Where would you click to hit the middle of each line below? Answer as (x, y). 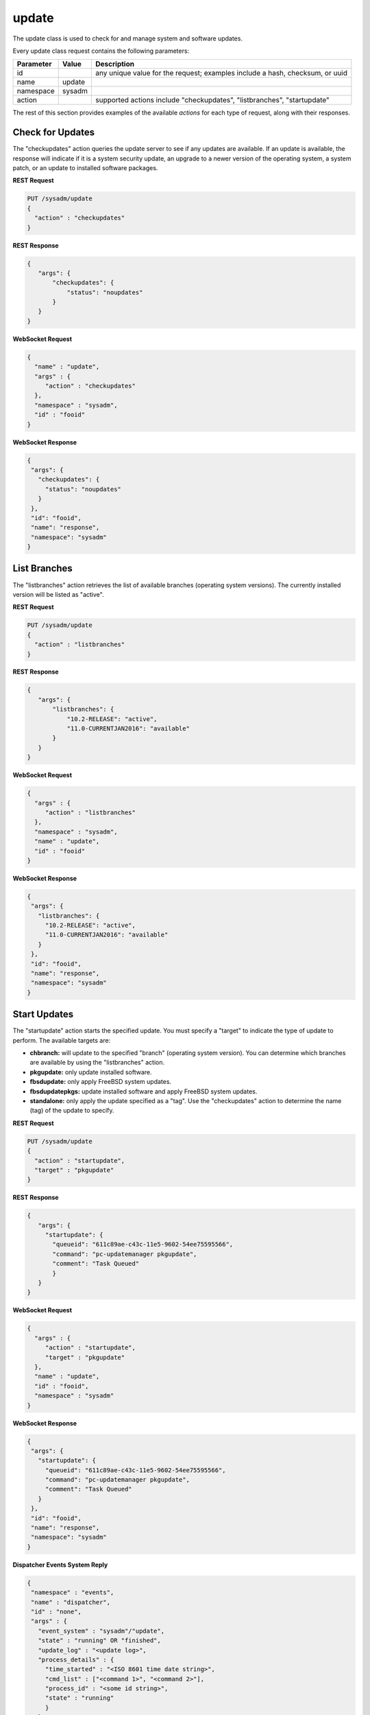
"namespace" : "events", (73, 1593)
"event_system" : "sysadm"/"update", (101, 1631)
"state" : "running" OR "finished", (99, 1641)
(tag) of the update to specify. (72, 1111)
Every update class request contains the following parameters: (101, 51)
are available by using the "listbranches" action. (97, 1063)
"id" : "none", (57, 1611)
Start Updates (43, 1014)
